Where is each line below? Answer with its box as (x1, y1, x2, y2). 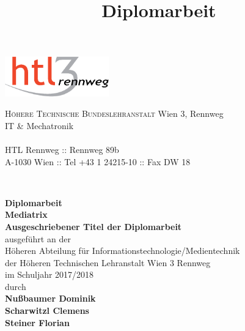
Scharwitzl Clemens (5, 304, 89, 317)
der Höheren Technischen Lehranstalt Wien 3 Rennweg (5, 256, 211, 269)
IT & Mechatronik (5, 119, 74, 132)
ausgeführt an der (5, 232, 71, 245)
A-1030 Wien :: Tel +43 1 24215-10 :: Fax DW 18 (5, 155, 191, 168)
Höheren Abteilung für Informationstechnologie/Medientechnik (5, 244, 240, 257)
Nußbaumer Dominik (5, 292, 96, 305)
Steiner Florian (5, 316, 70, 329)
